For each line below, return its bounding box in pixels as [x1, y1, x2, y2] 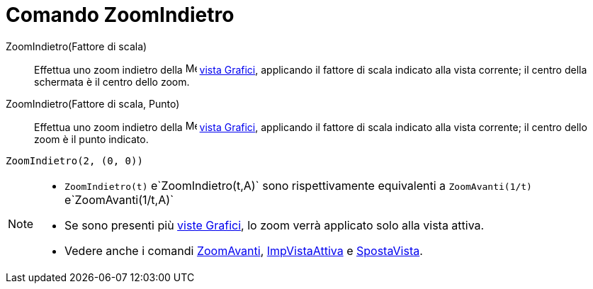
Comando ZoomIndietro [6, 3, 235, 27]
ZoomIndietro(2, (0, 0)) [6, 154, 143, 166]
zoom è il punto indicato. [34, 132, 149, 145]
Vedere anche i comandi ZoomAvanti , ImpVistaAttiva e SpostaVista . [64, 243, 423, 258]
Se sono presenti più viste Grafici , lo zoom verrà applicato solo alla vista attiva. [64, 217, 485, 232]
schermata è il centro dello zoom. [34, 75, 190, 88]
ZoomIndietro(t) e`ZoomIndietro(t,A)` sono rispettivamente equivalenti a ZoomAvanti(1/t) [64, 178, 532, 193]
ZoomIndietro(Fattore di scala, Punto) [6, 97, 180, 110]
